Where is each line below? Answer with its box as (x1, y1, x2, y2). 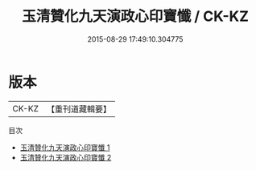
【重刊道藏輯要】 (46, 103, 111, 115)
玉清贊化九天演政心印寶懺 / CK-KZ (21, 7, 250, 26)
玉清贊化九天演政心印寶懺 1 (19, 142, 110, 152)
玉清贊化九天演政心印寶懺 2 (19, 152, 112, 162)
